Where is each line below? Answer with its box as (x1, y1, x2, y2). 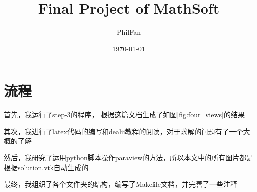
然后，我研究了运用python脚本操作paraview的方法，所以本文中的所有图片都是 (4, 152, 254, 163)
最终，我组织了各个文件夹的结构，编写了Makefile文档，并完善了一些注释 (4, 179, 237, 189)
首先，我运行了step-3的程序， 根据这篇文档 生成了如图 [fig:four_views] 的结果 (4, 109, 245, 120)
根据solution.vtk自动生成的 (4, 162, 89, 172)
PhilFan (117, 27, 141, 37)
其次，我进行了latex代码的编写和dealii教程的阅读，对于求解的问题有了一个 (4, 126, 243, 136)
